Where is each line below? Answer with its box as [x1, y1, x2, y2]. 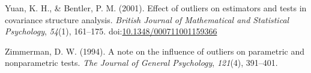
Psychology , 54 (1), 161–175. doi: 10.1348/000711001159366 [5, 25, 217, 37]
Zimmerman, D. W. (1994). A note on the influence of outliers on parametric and [5, 45, 304, 57]
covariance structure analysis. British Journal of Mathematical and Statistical [5, 13, 289, 26]
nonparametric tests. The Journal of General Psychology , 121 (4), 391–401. [5, 56, 278, 69]
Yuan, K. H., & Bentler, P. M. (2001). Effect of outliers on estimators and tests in [5, 2, 307, 14]
